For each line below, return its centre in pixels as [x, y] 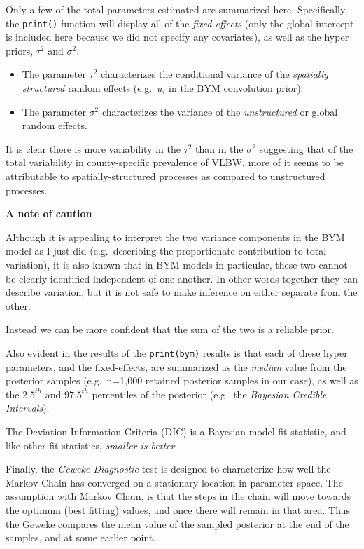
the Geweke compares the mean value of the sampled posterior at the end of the [177, 523]
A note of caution [49, 213]
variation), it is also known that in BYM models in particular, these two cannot [177, 264]
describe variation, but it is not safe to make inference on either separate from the [182, 292]
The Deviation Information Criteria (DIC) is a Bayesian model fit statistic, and [176, 431]
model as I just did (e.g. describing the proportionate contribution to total [166, 251]
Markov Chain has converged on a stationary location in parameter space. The [174, 482]
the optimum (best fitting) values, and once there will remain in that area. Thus [178, 509]
